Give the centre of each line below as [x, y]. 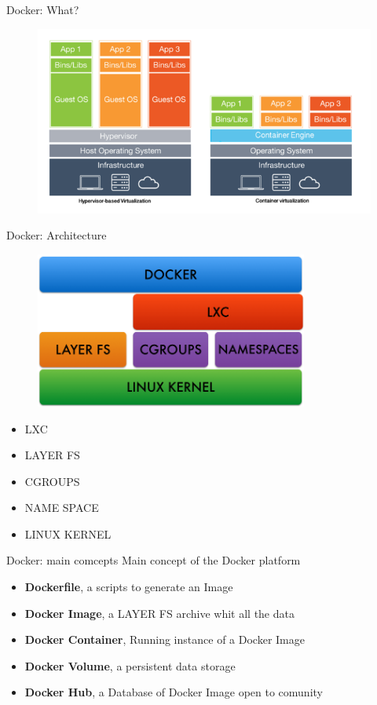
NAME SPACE [62, 508]
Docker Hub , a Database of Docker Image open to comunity [174, 692]
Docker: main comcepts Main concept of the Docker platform [154, 560]
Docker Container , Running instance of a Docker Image [165, 639]
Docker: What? [43, 9]
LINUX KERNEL [68, 533]
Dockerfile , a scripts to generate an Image [129, 587]
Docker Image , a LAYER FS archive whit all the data [159, 613]
